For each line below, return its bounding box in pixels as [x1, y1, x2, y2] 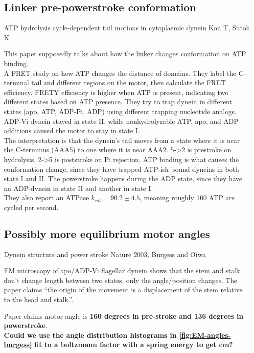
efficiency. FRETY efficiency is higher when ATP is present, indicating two [4, 87, 229, 97]
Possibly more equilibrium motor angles [4, 226, 210, 241]
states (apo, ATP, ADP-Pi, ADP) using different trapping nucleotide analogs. [4, 106, 236, 116]
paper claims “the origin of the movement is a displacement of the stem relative [4, 284, 243, 295]
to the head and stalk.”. [4, 294, 73, 305]
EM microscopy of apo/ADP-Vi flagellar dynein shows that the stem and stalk [4, 265, 240, 276]
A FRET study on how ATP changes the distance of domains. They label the [4, 68, 236, 78]
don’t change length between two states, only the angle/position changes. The [4, 275, 237, 285]
